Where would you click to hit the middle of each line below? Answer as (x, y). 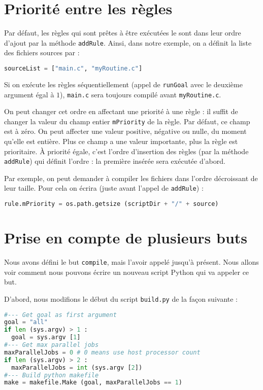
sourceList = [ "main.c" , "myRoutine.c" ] (73, 68)
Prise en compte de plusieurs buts (126, 238)
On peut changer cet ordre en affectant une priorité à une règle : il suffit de (121, 111)
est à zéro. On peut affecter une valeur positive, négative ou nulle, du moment (125, 131)
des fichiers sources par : (42, 52)
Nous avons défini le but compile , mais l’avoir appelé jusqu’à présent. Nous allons (131, 262)
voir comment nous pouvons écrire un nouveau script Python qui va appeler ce (127, 272)
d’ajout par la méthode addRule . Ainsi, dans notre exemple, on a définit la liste (128, 42)
